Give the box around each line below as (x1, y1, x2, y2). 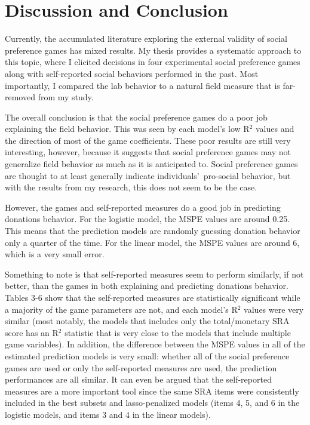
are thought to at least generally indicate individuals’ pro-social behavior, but (5, 169, 291, 181)
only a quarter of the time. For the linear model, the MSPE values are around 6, (5, 236, 300, 248)
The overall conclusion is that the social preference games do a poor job (5, 110, 268, 123)
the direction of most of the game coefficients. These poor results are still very (5, 134, 291, 146)
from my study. (38, 91, 94, 103)
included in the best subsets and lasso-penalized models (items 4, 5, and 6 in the (5, 396, 300, 409)
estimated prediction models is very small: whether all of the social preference (5, 349, 290, 362)
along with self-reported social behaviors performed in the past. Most (5, 67, 259, 79)
